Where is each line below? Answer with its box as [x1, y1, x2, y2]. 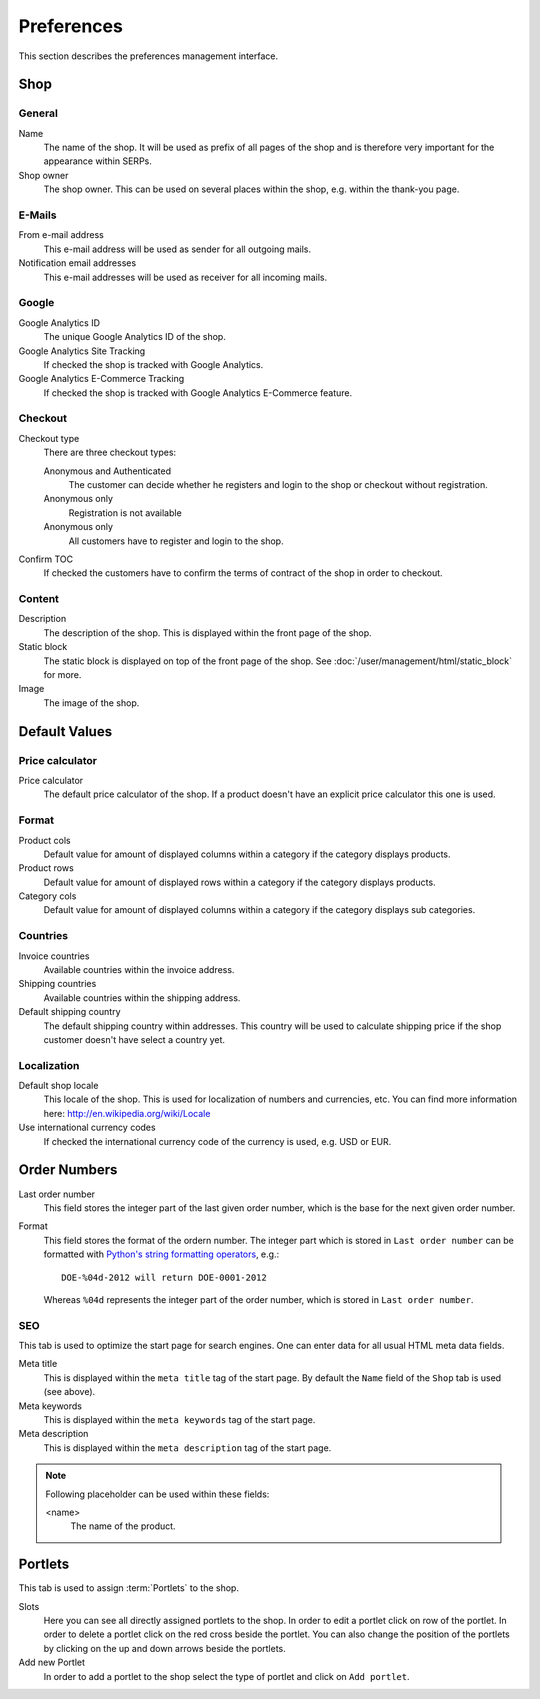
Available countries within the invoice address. [43, 963, 235, 975]
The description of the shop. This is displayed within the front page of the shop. [43, 626, 372, 639]
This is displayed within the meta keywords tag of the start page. [43, 1413, 316, 1425]
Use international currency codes [18, 1121, 156, 1134]
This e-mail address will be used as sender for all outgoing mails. [43, 243, 312, 255]
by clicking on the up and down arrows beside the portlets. [43, 1642, 287, 1654]
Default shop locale [18, 1080, 99, 1092]
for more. [43, 669, 82, 681]
